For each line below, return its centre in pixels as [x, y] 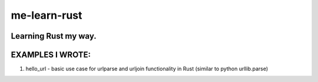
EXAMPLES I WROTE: [51, 55]
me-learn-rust [47, 15]
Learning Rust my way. [54, 36]
